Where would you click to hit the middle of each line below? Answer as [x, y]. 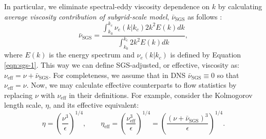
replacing [18, 95]
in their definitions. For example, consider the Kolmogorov [161, 95]
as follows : [205, 16]
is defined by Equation [206, 55]
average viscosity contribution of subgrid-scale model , [87, 16]
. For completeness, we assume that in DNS [117, 75]
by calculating [240, 6]
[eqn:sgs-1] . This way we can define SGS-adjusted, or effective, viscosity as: [122, 65]
